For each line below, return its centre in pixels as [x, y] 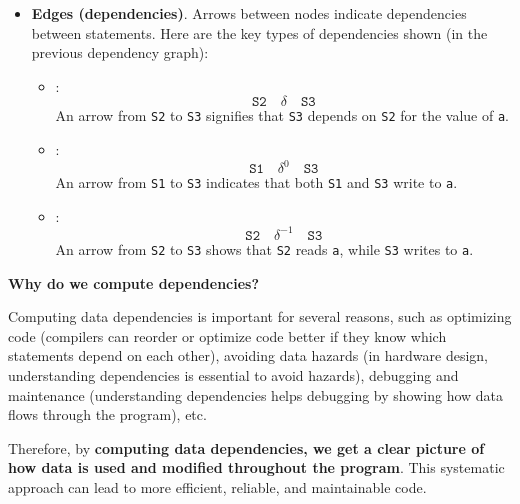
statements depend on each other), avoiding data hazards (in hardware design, [248, 355]
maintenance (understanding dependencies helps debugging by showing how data [256, 394]
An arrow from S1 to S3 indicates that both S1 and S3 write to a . [256, 182]
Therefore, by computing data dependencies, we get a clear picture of [246, 447]
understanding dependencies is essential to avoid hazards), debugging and [233, 374]
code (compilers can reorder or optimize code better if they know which [227, 335]
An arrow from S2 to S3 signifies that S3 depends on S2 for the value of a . [282, 115]
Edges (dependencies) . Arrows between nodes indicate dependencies [249, 13]
